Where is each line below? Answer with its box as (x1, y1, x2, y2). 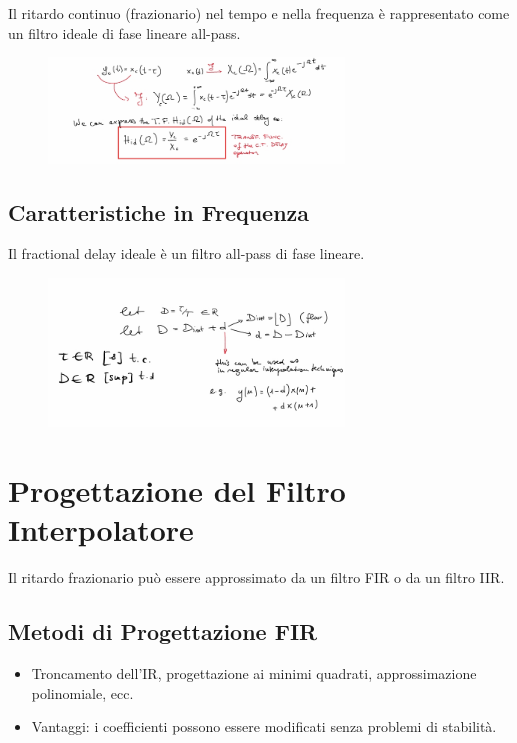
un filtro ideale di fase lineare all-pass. (8, 22, 241, 43)
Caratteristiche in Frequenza (8, 196, 310, 227)
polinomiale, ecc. (31, 682, 134, 703)
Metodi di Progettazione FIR (8, 616, 318, 647)
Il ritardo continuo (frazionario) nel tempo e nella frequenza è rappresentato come (8, 3, 510, 23)
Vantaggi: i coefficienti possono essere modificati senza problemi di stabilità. (31, 716, 497, 737)
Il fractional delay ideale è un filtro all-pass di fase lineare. (8, 243, 365, 264)
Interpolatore (8, 509, 194, 550)
